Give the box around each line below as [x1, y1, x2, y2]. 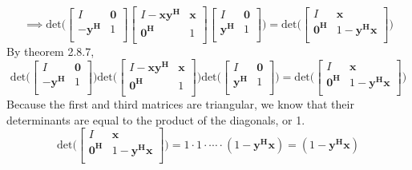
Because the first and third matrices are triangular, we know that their [6, 95, 354, 112]
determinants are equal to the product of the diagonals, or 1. [6, 111, 305, 128]
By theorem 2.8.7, [6, 42, 95, 59]
